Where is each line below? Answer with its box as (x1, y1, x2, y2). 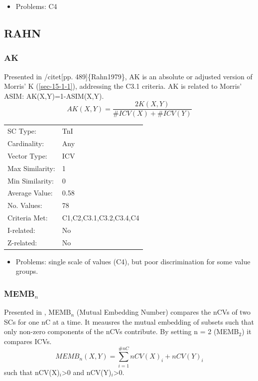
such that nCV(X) (4, 367, 60, 377)
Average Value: (7, 188, 53, 198)
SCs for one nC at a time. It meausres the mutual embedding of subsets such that (4, 316, 254, 327)
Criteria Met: (7, 212, 48, 223)
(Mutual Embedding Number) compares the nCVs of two (76, 307, 251, 317)
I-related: (7, 224, 35, 235)
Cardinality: (7, 138, 44, 149)
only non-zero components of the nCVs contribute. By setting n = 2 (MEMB (4, 326, 239, 337)
